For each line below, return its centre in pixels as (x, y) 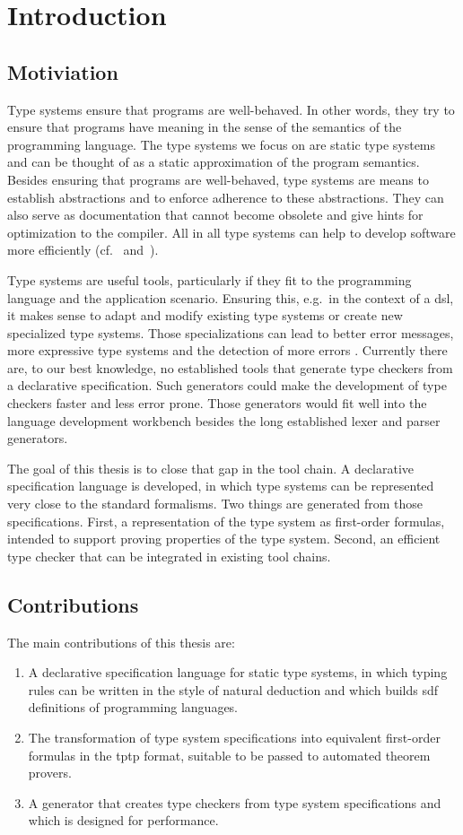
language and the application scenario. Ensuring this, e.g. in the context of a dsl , (231, 297)
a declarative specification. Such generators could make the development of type (227, 385)
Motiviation (63, 71)
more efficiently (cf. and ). (83, 250)
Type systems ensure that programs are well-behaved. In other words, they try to (231, 109)
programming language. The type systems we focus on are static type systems (222, 144)
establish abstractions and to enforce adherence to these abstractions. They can (226, 197)
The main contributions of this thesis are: (121, 642)
